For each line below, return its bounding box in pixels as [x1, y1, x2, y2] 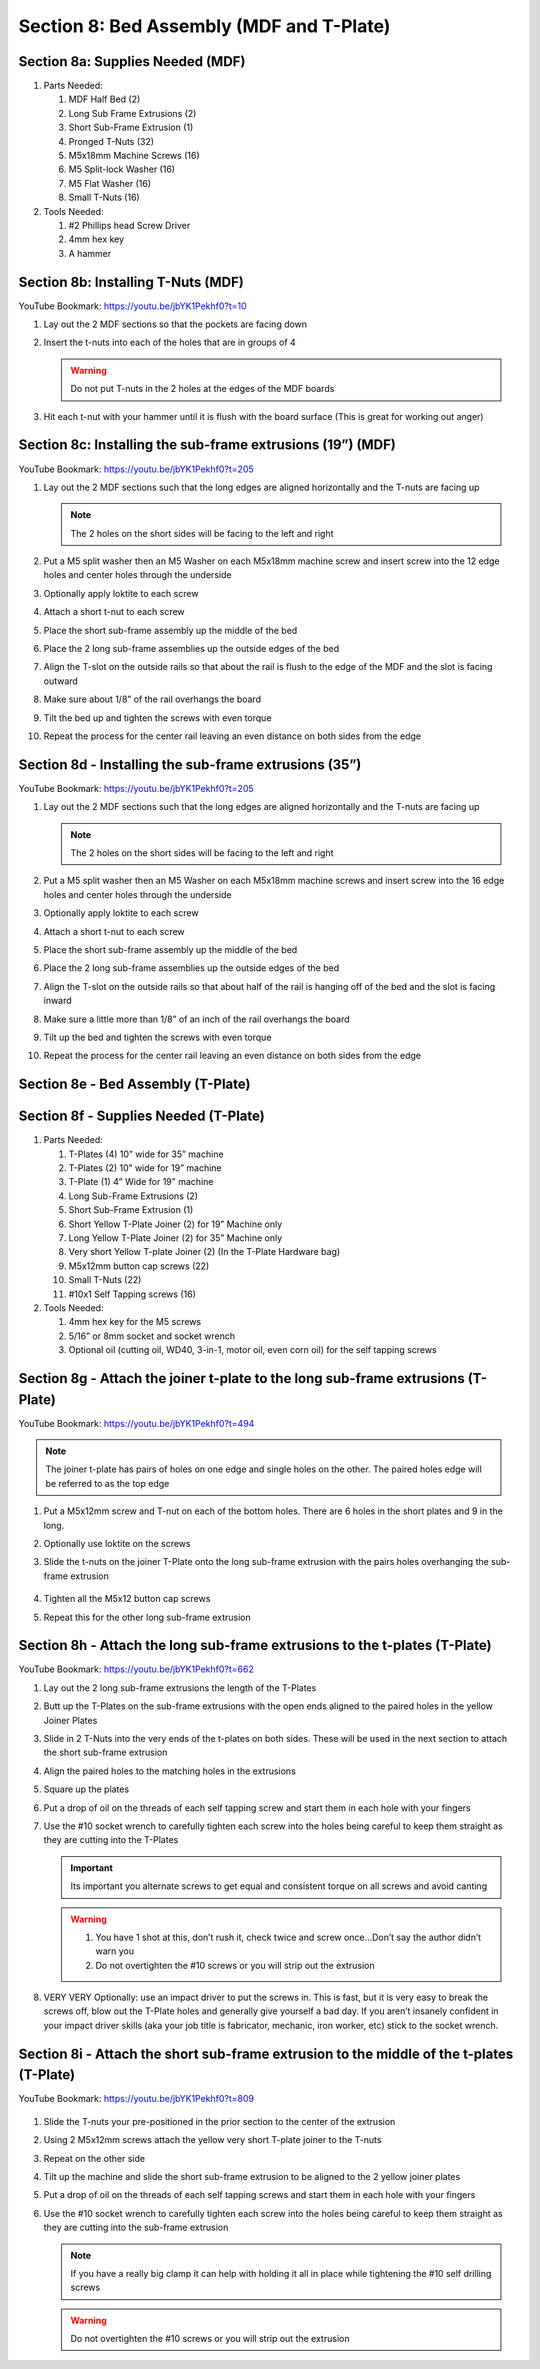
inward [43, 995, 72, 1007]
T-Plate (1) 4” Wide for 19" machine [68, 1176, 214, 1188]
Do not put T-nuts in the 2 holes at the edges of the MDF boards [70, 383, 335, 395]
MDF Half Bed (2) [68, 93, 141, 105]
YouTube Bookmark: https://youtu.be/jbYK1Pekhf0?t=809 [18, 2093, 255, 2105]
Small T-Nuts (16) [68, 191, 140, 204]
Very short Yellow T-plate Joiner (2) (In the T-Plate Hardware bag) [68, 1246, 341, 1258]
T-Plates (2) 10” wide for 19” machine [68, 1162, 222, 1174]
